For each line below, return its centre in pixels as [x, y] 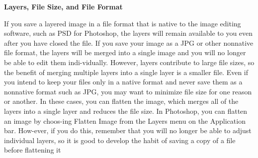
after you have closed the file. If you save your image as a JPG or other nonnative [129, 42]
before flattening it [33, 150]
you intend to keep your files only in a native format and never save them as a [123, 82]
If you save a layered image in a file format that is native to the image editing [123, 23]
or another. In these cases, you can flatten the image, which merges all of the [121, 101]
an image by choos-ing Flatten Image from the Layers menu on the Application [125, 120]
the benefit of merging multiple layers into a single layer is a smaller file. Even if [126, 72]
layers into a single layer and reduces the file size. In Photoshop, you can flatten [126, 111]
